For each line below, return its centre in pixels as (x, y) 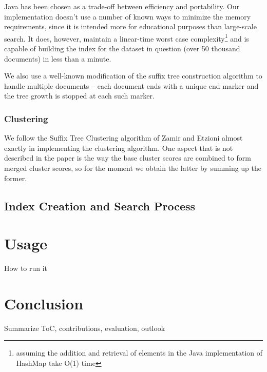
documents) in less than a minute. (58, 58)
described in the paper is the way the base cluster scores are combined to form (128, 158)
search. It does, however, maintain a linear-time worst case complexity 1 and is (127, 37)
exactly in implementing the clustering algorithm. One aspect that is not (119, 148)
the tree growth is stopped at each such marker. (79, 96)
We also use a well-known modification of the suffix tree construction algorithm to (133, 76)
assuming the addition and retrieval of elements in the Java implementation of (139, 353)
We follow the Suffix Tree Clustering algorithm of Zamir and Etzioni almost (123, 138)
